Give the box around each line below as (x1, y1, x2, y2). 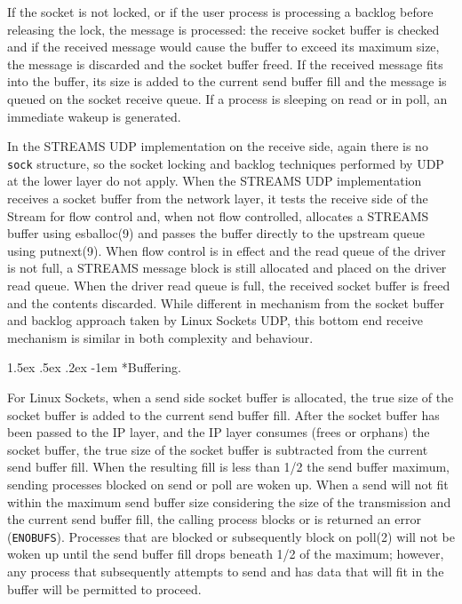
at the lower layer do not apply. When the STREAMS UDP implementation (7, 171, 422, 190)
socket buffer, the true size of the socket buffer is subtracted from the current (7, 440, 428, 458)
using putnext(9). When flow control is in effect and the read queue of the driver (7, 241, 446, 259)
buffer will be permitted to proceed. (7, 579, 202, 598)
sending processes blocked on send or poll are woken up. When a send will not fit (7, 474, 449, 493)
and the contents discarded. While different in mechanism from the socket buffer (7, 293, 444, 312)
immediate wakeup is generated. (7, 107, 181, 125)
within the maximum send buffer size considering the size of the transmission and (7, 492, 451, 511)
